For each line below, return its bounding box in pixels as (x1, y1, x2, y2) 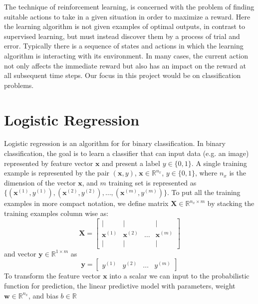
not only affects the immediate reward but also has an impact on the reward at (4, 60, 246, 70)
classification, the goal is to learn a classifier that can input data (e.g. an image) (4, 148, 249, 158)
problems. (4, 79, 34, 90)
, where (195, 167, 218, 178)
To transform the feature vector (4, 270, 101, 281)
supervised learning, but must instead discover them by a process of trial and (4, 30, 240, 41)
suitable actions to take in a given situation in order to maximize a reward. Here (4, 11, 251, 21)
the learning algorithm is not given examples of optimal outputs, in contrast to (4, 21, 246, 31)
